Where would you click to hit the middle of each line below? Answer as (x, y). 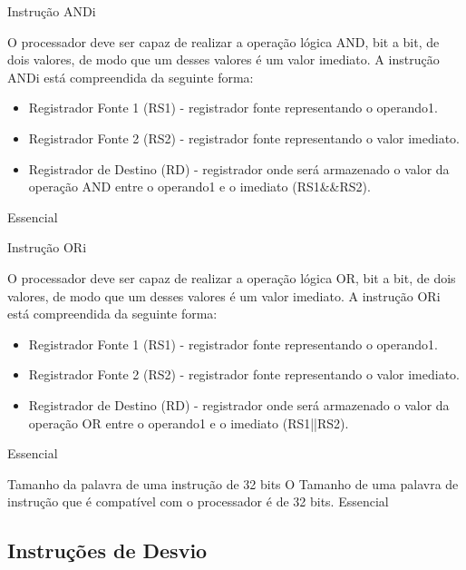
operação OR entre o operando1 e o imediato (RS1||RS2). (189, 423)
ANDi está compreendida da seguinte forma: (131, 77)
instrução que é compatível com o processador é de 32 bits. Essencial (198, 501)
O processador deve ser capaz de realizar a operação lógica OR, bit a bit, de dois (232, 277)
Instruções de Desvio (107, 550)
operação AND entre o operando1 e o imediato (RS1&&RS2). (199, 187)
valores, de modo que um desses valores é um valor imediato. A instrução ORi (224, 295)
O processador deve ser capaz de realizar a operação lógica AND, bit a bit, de (223, 41)
